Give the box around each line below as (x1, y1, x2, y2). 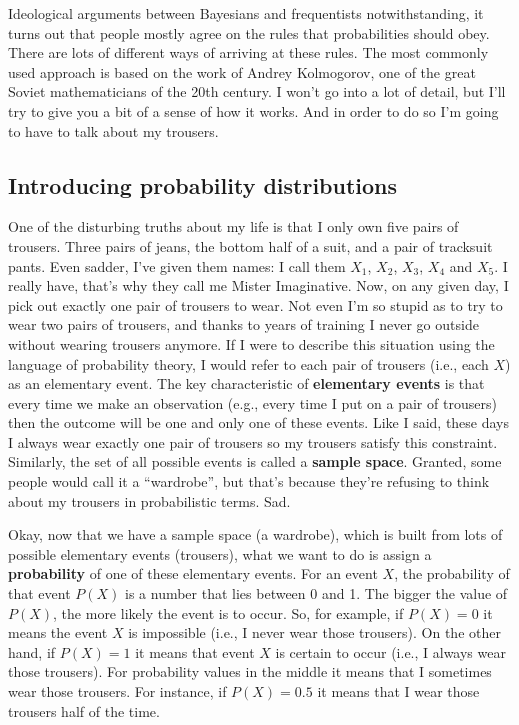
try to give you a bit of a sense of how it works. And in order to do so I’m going (8, 100, 499, 121)
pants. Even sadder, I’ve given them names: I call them (8, 255, 346, 276)
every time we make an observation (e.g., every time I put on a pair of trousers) (8, 392, 497, 413)
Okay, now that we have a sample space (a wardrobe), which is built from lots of (8, 524, 503, 545)
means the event (8, 622, 108, 643)
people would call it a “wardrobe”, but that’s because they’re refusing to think (8, 471, 490, 492)
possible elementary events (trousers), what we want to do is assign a (8, 543, 432, 564)
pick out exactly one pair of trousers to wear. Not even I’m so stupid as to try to (8, 294, 503, 315)
